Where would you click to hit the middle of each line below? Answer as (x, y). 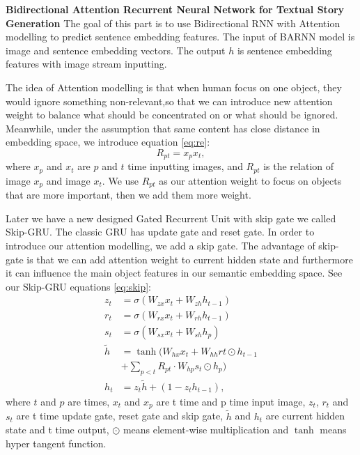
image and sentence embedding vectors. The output (116, 50)
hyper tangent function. (56, 443)
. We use (120, 180)
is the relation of (299, 166)
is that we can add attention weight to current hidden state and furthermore (190, 259)
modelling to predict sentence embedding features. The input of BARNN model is (180, 37)
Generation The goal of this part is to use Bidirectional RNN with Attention (173, 23)
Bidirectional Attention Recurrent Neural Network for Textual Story (175, 9)
